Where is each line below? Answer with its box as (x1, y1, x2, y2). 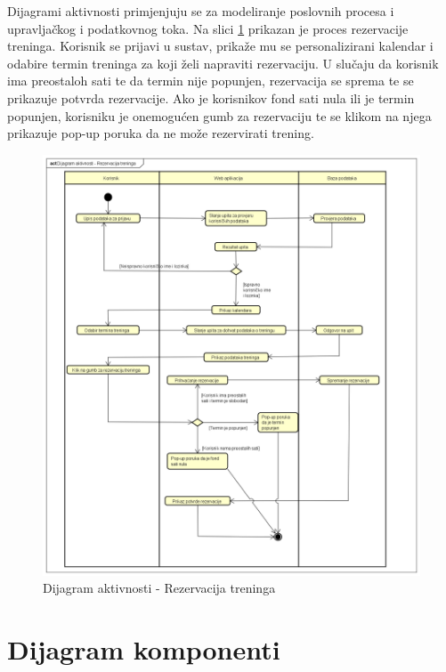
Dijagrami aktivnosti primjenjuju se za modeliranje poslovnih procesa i (7, 2, 394, 20)
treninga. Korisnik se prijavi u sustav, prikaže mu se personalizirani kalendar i (7, 36, 434, 55)
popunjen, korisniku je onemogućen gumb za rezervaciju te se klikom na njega (7, 106, 432, 125)
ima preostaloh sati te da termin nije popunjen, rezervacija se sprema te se (7, 71, 414, 90)
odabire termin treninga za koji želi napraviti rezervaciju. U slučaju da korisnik (7, 53, 439, 72)
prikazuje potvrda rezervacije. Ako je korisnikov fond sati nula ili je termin (7, 88, 415, 107)
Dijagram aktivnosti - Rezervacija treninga (43, 579, 276, 597)
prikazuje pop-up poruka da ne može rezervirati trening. (7, 124, 314, 142)
